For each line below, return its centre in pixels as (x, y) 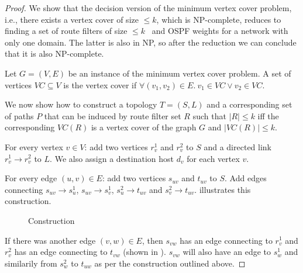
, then (152, 240)
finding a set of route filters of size (66, 31)
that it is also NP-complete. (54, 53)
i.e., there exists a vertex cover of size (72, 19)
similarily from (31, 263)
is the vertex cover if (100, 84)
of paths (19, 115)
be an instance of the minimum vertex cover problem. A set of (180, 73)
